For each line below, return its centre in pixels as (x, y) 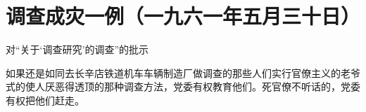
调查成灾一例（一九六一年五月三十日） (183, 16)
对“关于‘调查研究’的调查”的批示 (77, 49)
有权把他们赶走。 (45, 100)
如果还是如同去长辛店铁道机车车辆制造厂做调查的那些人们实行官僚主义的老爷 (183, 72)
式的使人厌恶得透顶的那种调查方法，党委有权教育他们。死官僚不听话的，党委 (183, 86)
